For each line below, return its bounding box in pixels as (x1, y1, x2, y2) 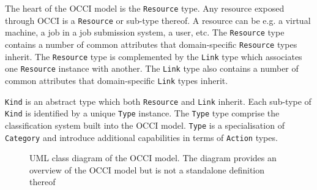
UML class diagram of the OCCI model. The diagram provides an (29, 151, 277, 164)
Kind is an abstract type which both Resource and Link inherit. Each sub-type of (5, 94, 311, 107)
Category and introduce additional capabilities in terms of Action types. (5, 131, 278, 143)
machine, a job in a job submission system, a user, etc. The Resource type (5, 26, 285, 39)
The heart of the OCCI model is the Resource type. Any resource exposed (5, 2, 285, 14)
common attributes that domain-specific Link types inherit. (5, 74, 228, 86)
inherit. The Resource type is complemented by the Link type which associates (5, 50, 302, 63)
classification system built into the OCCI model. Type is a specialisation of (5, 118, 285, 131)
